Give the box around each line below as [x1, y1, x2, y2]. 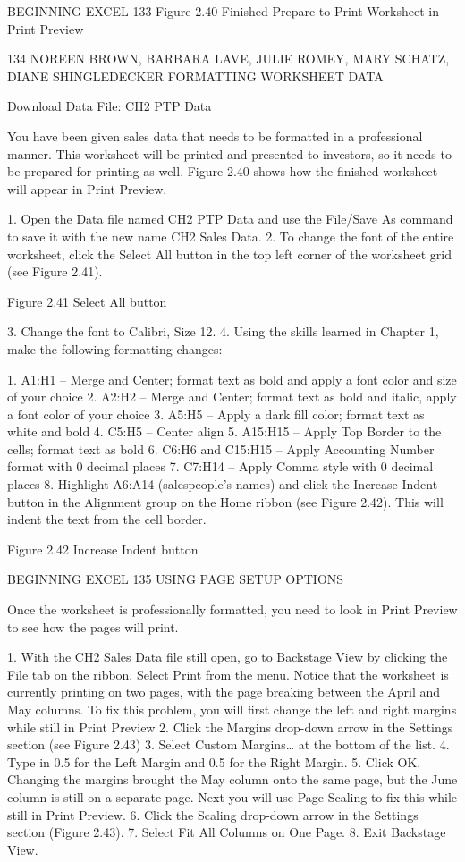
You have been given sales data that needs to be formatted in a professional [7, 126, 423, 145]
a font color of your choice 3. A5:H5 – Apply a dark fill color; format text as [7, 404, 425, 423]
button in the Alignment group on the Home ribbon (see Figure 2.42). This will [7, 492, 444, 511]
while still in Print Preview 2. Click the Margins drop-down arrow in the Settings [7, 717, 453, 736]
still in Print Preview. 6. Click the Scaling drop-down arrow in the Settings [7, 805, 418, 824]
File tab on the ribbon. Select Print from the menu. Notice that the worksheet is [7, 664, 449, 683]
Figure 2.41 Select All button [7, 292, 167, 310]
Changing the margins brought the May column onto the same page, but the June [7, 770, 458, 789]
